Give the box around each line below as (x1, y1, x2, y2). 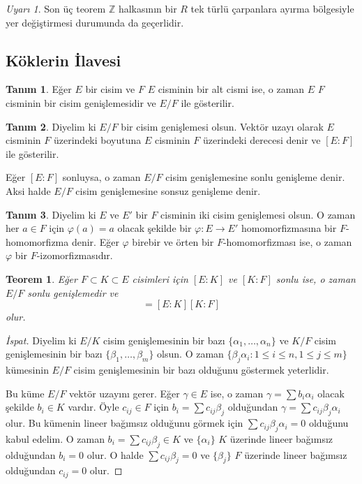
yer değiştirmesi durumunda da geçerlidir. (6, 15, 184, 29)
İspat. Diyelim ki (6, 332, 77, 347)
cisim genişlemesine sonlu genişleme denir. (165, 170, 345, 184)
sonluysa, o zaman (62, 170, 141, 184)
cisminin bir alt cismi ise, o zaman (158, 82, 305, 96)
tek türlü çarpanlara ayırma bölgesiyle (190, 1, 354, 15)
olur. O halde (86, 447, 144, 462)
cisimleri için (132, 271, 188, 286)
